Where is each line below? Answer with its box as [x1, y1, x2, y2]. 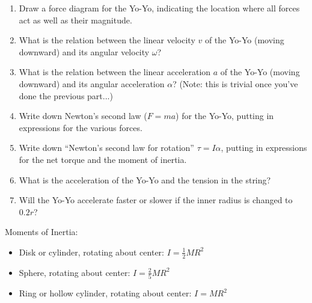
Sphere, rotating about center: [19, 266, 130, 278]
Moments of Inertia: [5, 225, 78, 238]
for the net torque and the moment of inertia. [19, 153, 187, 165]
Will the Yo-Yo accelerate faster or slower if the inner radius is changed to [19, 194, 293, 206]
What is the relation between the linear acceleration [19, 66, 211, 78]
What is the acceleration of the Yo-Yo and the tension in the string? [19, 173, 271, 186]
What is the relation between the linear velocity [19, 34, 195, 46]
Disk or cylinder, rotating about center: [19, 245, 164, 258]
